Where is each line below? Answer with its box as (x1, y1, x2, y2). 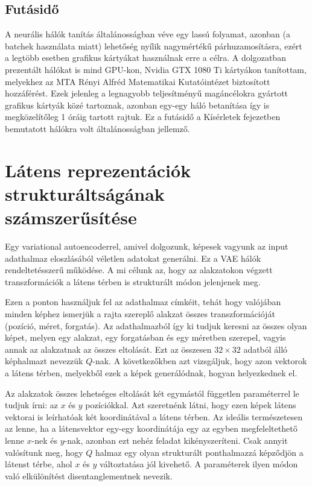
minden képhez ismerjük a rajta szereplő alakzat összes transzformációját (5, 308, 275, 320)
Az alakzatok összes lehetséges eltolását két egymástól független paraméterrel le (5, 387, 299, 399)
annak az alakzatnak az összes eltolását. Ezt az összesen (5, 342, 212, 355)
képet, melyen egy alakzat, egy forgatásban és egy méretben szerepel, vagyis (5, 331, 286, 344)
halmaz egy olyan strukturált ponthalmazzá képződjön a (95, 446, 304, 458)
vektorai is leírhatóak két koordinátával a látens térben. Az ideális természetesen (5, 410, 303, 423)
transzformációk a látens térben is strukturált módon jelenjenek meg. (5, 275, 261, 288)
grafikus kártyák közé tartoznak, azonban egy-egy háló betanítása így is (5, 98, 270, 111)
